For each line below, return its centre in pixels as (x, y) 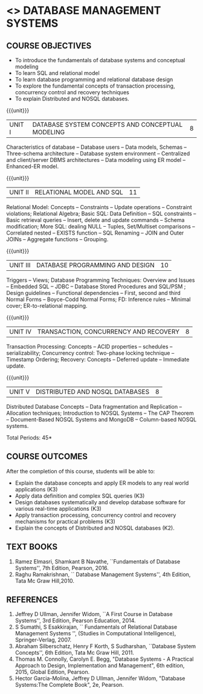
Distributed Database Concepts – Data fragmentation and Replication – (94, 407)
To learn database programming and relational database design (94, 79)
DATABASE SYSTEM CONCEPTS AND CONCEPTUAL (108, 125)
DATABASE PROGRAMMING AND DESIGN (95, 265)
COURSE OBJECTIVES (49, 46)
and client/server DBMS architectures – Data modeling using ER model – (96, 160)
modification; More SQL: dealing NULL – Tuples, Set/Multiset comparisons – (101, 226)
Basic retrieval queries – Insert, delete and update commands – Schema (95, 220)
